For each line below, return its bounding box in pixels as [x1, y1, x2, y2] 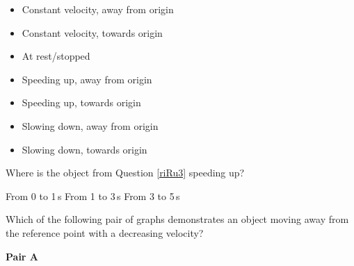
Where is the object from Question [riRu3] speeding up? [6, 165, 245, 180]
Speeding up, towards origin [22, 95, 141, 110]
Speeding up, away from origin [22, 72, 152, 86]
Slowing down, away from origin [22, 118, 159, 133]
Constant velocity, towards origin [22, 25, 163, 40]
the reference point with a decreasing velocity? [6, 225, 204, 240]
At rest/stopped [22, 49, 90, 63]
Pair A [6, 249, 39, 263]
